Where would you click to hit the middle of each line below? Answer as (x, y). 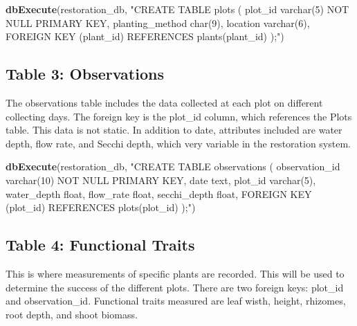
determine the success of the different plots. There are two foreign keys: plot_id (175, 287)
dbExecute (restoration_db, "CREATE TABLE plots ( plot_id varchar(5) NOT (177, 9)
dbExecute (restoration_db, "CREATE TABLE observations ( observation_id (173, 166)
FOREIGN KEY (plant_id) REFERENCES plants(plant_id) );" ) (145, 36)
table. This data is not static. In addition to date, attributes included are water (174, 130)
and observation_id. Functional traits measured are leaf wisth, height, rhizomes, (176, 301)
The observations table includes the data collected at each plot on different (164, 102)
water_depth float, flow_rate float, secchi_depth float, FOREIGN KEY (159, 193)
